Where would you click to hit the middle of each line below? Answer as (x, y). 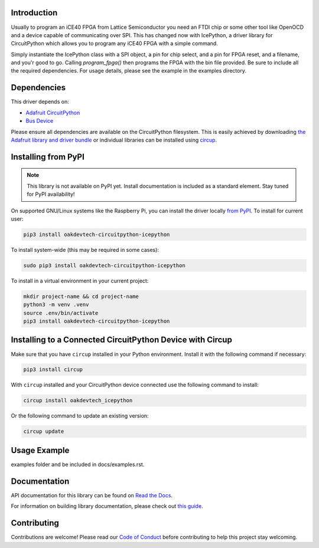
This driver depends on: (40, 102)
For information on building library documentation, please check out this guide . (107, 506)
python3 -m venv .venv (56, 305)
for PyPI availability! (51, 194)
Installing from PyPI (48, 157)
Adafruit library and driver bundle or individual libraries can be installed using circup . (114, 140)
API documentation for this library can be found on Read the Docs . (92, 495)
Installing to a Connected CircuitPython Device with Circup (122, 340)
